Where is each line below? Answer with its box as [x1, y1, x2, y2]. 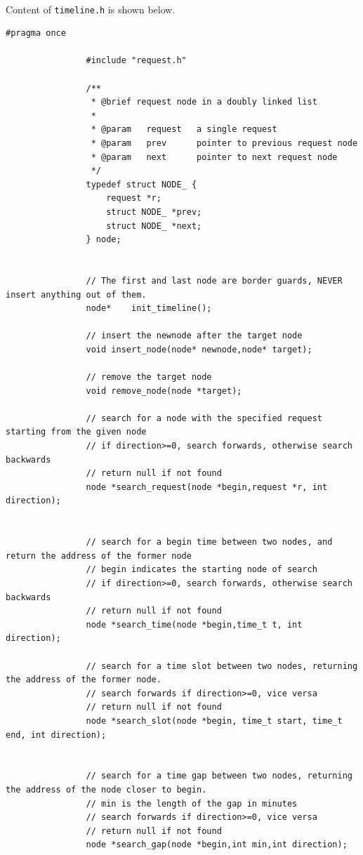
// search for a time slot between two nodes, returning [86, 661, 358, 671]
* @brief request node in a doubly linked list [91, 97, 317, 107]
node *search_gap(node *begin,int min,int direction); [86, 840, 348, 850]
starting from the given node [6, 427, 147, 437]
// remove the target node [86, 372, 212, 383]
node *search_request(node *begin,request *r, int [86, 482, 328, 492]
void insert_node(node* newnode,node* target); [86, 344, 312, 354]
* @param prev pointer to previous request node [91, 138, 358, 148]
